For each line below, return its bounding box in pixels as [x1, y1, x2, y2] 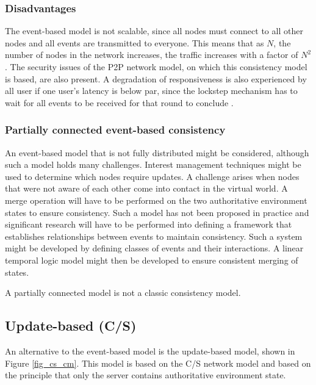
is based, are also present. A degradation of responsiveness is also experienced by [5, 72, 307, 85]
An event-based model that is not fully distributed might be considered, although [5, 146, 309, 159]
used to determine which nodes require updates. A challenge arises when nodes [5, 170, 300, 182]
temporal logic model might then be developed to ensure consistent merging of [5, 253, 298, 266]
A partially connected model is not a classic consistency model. [5, 286, 241, 299]
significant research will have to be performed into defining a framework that [5, 218, 292, 231]
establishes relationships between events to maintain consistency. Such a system [5, 229, 303, 242]
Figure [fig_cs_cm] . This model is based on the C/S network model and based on [5, 356, 311, 369]
